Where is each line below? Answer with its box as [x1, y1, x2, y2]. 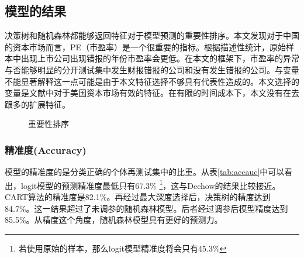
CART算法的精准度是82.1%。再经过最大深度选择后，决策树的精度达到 [5, 191, 271, 203]
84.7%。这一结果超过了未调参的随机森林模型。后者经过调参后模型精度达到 [5, 202, 288, 214]
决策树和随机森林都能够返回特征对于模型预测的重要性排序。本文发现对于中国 [5, 29, 299, 42]
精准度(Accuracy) [5, 142, 87, 157]
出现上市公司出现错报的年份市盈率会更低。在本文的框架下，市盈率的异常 [20, 52, 299, 64]
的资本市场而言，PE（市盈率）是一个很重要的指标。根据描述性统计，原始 [5, 40, 286, 53]
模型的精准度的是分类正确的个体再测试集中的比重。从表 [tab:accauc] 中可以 [5, 166, 285, 178]
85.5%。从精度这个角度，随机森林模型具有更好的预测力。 [5, 214, 223, 226]
